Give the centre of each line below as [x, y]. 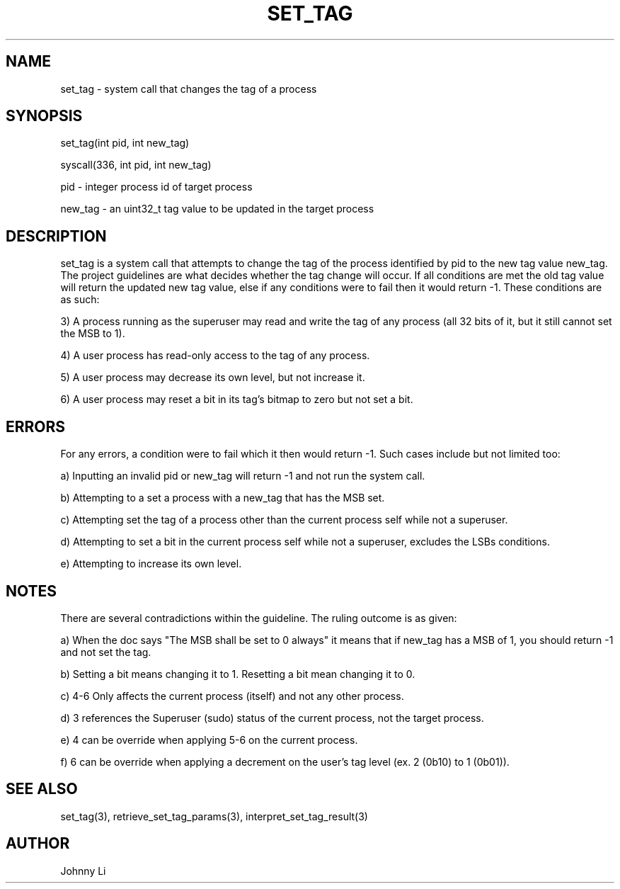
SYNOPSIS [44, 116]
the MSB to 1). [93, 334]
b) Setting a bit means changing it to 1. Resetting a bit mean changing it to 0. [238, 674]
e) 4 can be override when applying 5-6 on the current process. [209, 740]
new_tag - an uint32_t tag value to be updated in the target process [217, 209]
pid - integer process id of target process [156, 187]
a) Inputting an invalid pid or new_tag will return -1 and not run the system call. [243, 476]
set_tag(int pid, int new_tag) [125, 143]
